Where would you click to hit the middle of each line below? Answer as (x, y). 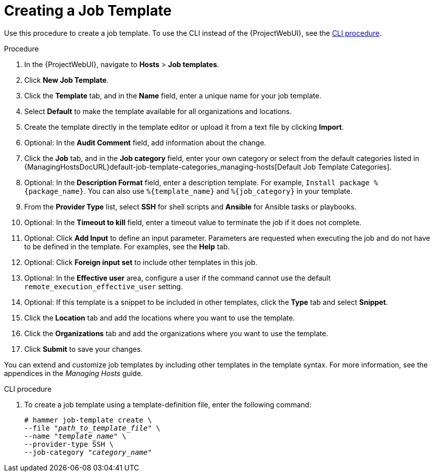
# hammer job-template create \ (88, 420)
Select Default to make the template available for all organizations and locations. (158, 111)
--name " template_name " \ (75, 436)
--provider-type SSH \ (69, 444)
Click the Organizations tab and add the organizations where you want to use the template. (176, 333)
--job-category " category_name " (88, 452)
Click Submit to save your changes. (84, 349)
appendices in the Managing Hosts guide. (74, 373)
